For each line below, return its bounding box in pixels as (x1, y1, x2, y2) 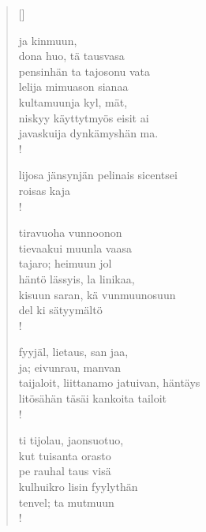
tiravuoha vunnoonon (18, 224, 122, 241)
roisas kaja (18, 182, 70, 198)
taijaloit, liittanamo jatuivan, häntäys (18, 374, 200, 391)
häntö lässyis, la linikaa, (18, 270, 135, 287)
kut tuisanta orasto (18, 447, 111, 463)
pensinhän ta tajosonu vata (18, 62, 151, 79)
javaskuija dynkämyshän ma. (18, 125, 159, 141)
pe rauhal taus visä (18, 463, 111, 479)
